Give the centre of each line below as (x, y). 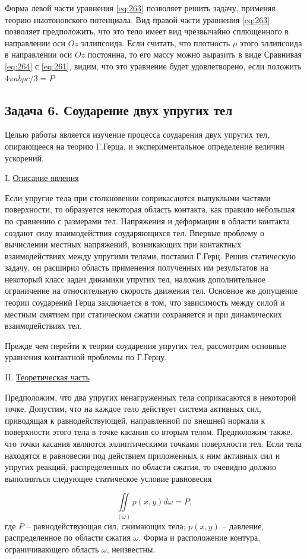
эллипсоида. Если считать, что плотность (156, 42)
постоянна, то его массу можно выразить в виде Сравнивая (194, 54)
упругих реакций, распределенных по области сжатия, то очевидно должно (141, 467)
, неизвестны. (131, 549)
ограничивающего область (52, 549)
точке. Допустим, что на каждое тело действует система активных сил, (133, 409)
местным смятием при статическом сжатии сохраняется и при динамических (143, 314)
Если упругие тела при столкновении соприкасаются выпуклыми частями (138, 197)
